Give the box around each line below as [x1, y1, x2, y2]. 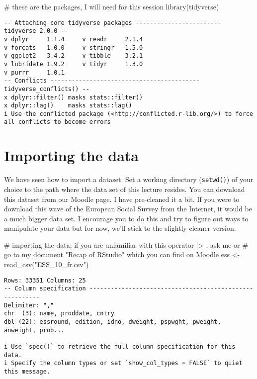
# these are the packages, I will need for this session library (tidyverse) [4, 1, 219, 11]
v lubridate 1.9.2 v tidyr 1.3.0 [4, 60, 143, 68]
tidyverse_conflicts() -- [4, 85, 89, 93]
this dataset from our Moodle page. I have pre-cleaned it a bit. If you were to [4, 193, 240, 204]
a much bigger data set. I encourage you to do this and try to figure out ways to [4, 213, 249, 223]
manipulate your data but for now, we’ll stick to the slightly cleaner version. [4, 223, 236, 233]
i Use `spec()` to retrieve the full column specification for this [4, 343, 236, 350]
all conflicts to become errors [4, 118, 111, 126]
